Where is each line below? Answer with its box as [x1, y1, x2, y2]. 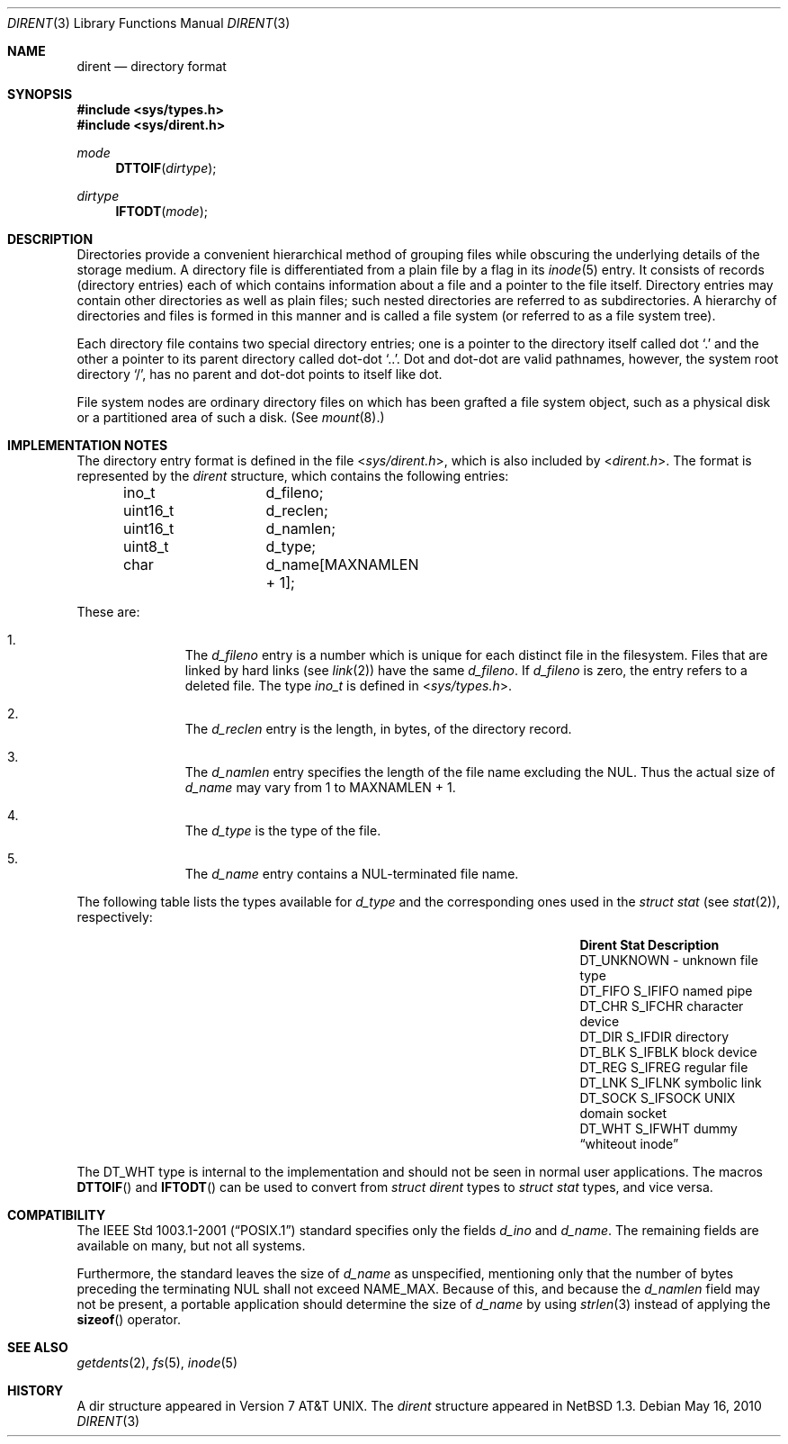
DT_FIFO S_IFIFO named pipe [579, 983, 753, 998]
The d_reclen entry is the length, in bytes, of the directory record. [184, 721, 572, 736]
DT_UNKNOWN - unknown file [579, 952, 758, 968]
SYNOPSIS [7, 86, 73, 102]
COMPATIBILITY [7, 1207, 106, 1223]
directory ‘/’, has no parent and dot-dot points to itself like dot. [76, 366, 443, 382]
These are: [76, 604, 140, 619]
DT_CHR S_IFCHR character [579, 998, 744, 1014]
